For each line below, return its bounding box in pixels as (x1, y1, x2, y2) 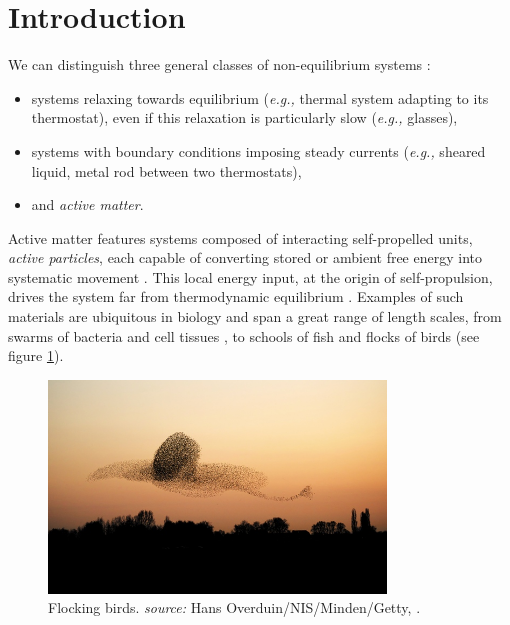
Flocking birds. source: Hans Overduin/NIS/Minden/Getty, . (48, 597, 421, 618)
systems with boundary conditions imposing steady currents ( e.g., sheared (31, 140, 486, 161)
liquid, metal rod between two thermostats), (31, 160, 302, 181)
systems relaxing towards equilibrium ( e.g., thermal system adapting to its (31, 87, 489, 108)
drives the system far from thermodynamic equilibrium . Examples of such (8, 286, 464, 307)
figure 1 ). (8, 345, 64, 366)
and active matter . (31, 194, 144, 215)
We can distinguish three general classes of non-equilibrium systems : (8, 54, 431, 75)
